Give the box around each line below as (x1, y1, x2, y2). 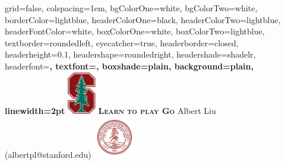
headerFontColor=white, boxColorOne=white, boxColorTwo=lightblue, (5, 25, 265, 37)
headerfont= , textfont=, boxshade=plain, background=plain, (5, 59, 254, 72)
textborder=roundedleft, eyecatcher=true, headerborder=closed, (5, 36, 239, 49)
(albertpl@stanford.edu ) (5, 148, 91, 161)
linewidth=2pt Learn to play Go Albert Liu (5, 104, 216, 116)
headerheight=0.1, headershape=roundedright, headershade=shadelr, (5, 48, 256, 61)
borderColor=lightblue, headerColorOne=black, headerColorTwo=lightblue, (5, 13, 281, 26)
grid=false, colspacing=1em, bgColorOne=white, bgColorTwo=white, (5, 2, 258, 14)
